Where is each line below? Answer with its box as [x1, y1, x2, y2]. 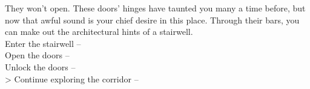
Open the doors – [5, 49, 70, 61]
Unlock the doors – [5, 60, 76, 73]
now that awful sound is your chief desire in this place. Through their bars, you [5, 13, 300, 26]
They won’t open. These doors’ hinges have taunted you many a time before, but [5, 2, 306, 14]
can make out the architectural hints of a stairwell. [5, 25, 193, 38]
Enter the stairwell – [5, 37, 81, 49]
